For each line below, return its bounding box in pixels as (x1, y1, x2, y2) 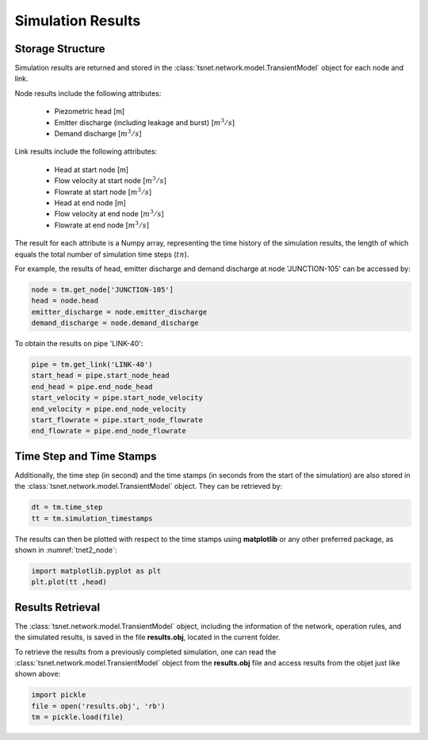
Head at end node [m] (54, 198, 127, 208)
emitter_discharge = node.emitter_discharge (31, 307, 208, 316)
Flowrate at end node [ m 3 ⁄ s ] (54, 219, 150, 230)
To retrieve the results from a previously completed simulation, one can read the (14, 647, 277, 657)
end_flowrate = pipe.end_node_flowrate (31, 426, 186, 436)
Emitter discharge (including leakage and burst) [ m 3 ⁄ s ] (54, 116, 235, 127)
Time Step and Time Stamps (14, 449, 158, 463)
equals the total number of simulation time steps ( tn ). (14, 250, 189, 259)
